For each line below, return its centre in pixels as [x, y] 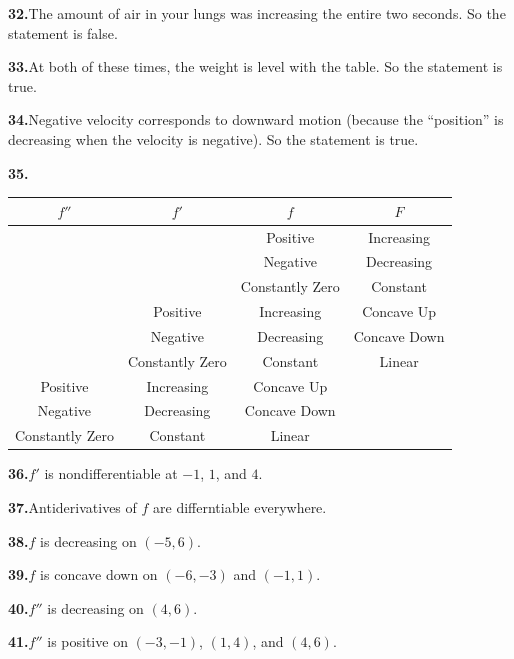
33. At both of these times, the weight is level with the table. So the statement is [255, 66]
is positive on [87, 641]
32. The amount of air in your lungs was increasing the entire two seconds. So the [257, 13]
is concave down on [99, 574]
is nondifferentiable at [111, 473]
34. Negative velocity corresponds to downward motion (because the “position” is [256, 119]
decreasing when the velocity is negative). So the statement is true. [213, 138]
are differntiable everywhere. [240, 506]
